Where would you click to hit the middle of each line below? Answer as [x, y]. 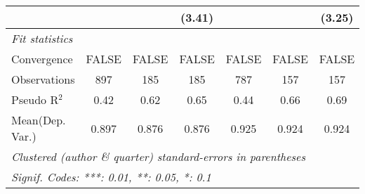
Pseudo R [35, 99]
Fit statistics [42, 38]
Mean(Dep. [39, 120]
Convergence [42, 59]
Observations [43, 79]
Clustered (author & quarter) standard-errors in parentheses [158, 156]
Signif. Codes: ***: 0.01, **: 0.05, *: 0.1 [111, 177]
